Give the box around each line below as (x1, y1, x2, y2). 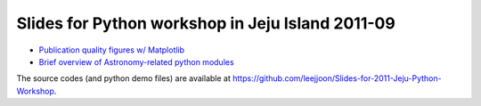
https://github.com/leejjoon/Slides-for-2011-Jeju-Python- (232, 73, 442, 84)
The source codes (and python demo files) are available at (16, 73, 232, 84)
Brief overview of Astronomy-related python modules (38, 56, 235, 67)
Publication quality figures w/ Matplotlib (38, 45, 185, 55)
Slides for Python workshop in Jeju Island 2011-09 (16, 13, 395, 33)
